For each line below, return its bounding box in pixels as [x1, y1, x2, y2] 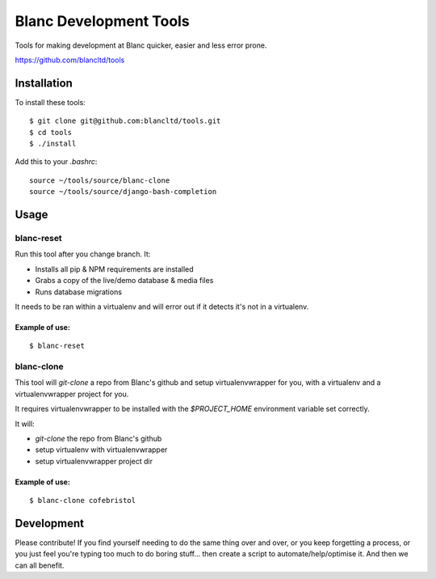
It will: [15, 419, 36, 429]
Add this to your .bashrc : [15, 157, 98, 167]
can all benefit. [15, 560, 65, 570]
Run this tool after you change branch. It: [15, 249, 151, 259]
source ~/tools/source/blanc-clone [29, 175, 170, 185]
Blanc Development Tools [15, 12, 190, 30]
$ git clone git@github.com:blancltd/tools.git [29, 116, 221, 125]
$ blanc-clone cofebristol [29, 496, 136, 505]
